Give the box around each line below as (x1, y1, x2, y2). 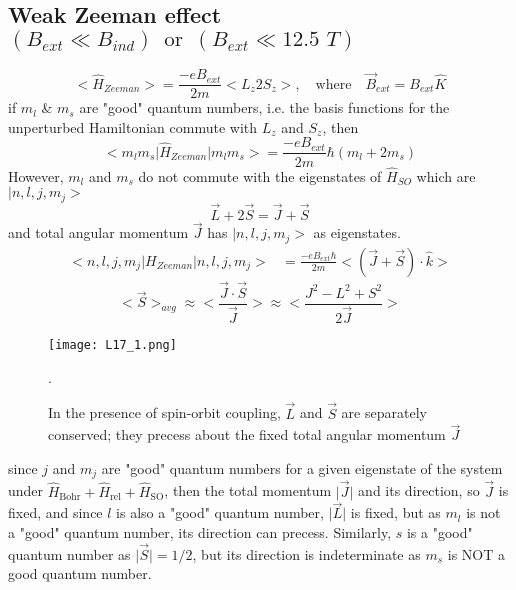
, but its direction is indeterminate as (192, 543, 421, 564)
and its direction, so (358, 480, 480, 501)
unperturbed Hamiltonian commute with (8, 116, 258, 137)
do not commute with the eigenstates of (138, 165, 382, 186)
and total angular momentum (8, 222, 189, 243)
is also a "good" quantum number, (116, 502, 324, 523)
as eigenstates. (313, 222, 401, 243)
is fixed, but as (350, 502, 441, 523)
